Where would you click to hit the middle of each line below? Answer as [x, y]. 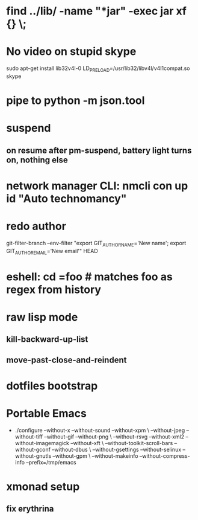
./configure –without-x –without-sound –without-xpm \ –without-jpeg [100, 430]
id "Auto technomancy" [67, 198]
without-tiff [29, 437]
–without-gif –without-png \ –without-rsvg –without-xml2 [114, 437]
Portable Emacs [47, 413]
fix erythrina [30, 509]
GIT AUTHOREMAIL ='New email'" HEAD [52, 252]
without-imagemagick [42, 443]
